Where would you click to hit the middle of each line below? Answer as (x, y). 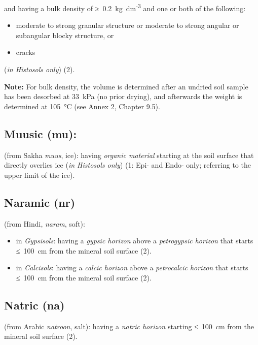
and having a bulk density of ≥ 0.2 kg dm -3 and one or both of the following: (125, 7)
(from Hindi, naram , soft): (45, 223)
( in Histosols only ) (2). (40, 69)
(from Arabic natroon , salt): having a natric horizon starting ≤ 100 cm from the (129, 326)
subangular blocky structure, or (65, 35)
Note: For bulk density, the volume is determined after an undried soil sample (126, 86)
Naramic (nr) (40, 202)
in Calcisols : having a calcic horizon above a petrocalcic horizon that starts (132, 268)
